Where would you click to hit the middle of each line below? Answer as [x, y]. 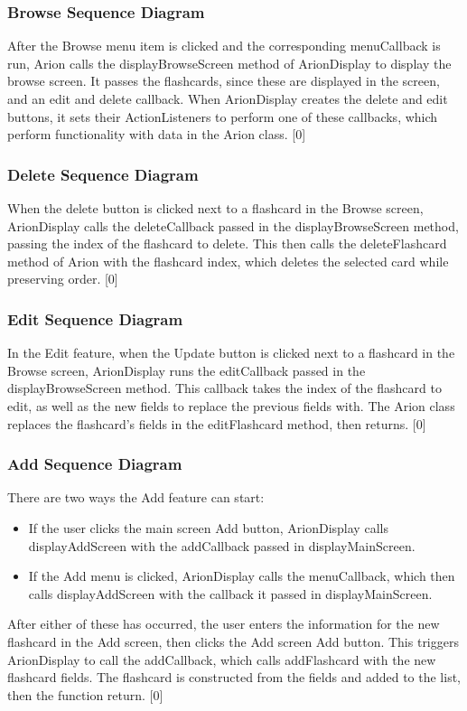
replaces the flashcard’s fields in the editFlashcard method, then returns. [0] [217, 423]
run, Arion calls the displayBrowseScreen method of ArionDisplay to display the [229, 63]
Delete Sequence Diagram [103, 174]
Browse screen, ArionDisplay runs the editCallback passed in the [187, 370]
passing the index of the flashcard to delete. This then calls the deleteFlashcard [227, 243]
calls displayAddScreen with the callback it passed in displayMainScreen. [230, 593]
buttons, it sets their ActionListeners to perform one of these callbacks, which [223, 116]
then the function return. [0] [85, 694]
